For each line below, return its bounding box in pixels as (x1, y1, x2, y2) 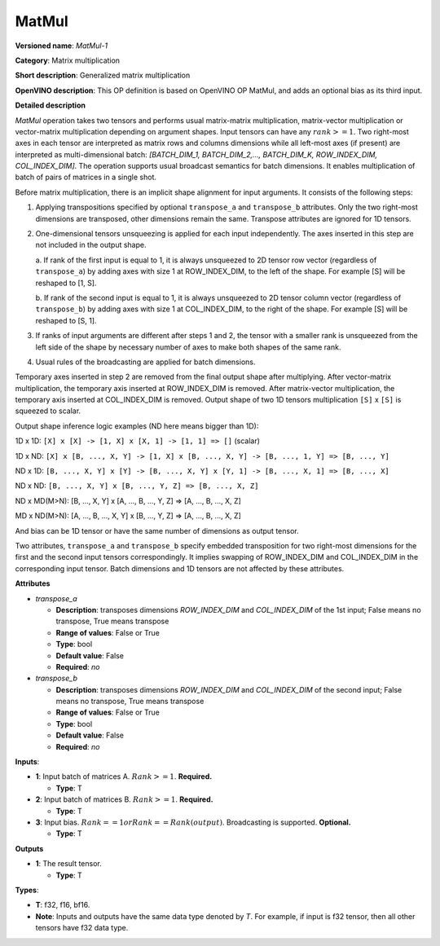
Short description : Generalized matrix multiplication (15, 70, 191, 81)
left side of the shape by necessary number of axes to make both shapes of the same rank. (35, 342, 341, 352)
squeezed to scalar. (15, 406, 81, 416)
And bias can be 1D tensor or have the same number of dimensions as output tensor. (15, 526, 299, 535)
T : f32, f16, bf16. (35, 900, 90, 910)
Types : (15, 885, 39, 895)
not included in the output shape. (35, 240, 147, 250)
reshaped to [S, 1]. (35, 315, 97, 325)
